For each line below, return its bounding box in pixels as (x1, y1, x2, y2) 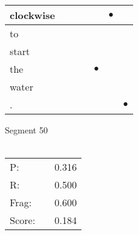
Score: (10, 213, 35, 228)
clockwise (10, 8, 55, 22)
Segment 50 (5, 124, 48, 136)
